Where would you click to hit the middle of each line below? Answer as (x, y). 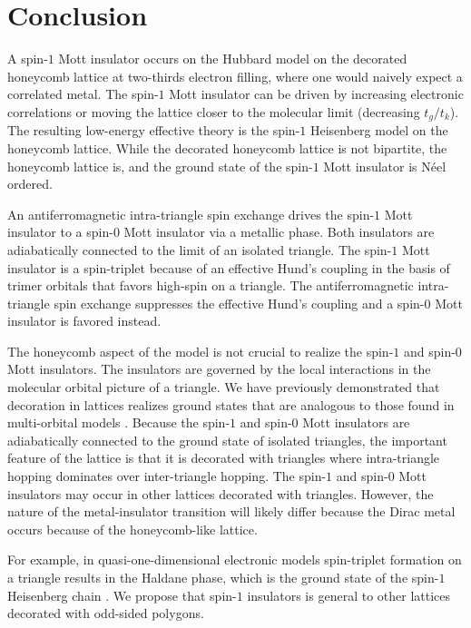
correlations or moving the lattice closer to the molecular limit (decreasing (214, 111)
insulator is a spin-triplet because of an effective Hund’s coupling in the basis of (229, 267)
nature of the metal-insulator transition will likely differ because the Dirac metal (231, 511)
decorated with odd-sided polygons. (106, 613)
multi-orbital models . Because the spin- (119, 422)
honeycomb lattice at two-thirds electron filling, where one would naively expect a (235, 76)
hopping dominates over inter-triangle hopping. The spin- (167, 476)
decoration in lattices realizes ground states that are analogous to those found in (231, 404)
